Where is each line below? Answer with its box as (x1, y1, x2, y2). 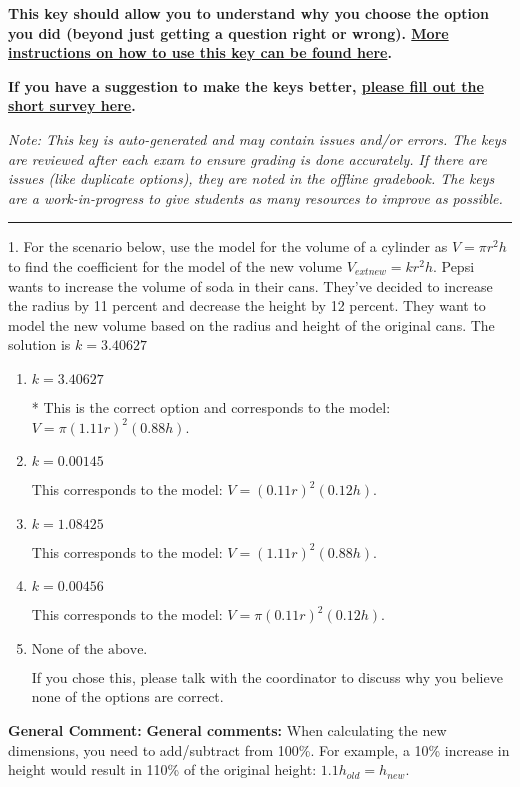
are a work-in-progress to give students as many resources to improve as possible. (8, 187, 503, 208)
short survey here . (8, 95, 136, 116)
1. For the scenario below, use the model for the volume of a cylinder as (8, 236, 448, 257)
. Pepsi (432, 255, 475, 276)
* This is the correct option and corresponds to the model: (31, 396, 391, 417)
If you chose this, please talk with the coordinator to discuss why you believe (31, 666, 503, 687)
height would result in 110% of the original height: (8, 759, 317, 780)
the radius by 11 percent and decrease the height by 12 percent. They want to (8, 295, 486, 316)
